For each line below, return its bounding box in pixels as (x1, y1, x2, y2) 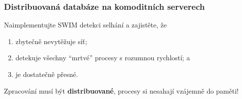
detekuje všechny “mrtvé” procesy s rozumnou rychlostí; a (15, 52, 190, 63)
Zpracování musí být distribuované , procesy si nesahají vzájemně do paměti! (4, 85, 239, 96)
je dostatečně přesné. (15, 69, 78, 79)
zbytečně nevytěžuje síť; (15, 36, 87, 46)
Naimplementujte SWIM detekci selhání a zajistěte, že (4, 20, 167, 30)
